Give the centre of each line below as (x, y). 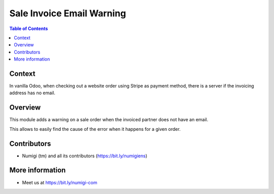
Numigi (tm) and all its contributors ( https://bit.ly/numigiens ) (85, 156)
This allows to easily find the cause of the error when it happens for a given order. (95, 129)
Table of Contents (29, 29)
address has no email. (32, 93)
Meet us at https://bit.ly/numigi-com (60, 182)
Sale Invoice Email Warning (68, 13)
